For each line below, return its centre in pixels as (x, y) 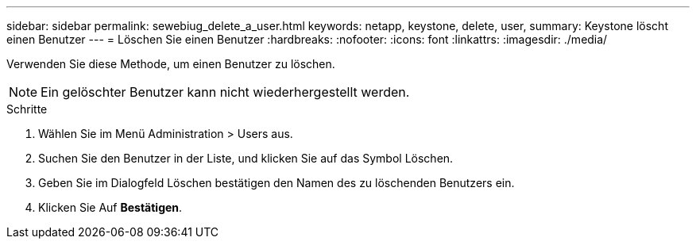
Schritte (27, 109)
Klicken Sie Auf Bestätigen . (110, 207)
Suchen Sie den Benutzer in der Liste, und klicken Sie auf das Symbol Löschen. (246, 158)
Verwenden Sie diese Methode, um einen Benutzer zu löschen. (171, 64)
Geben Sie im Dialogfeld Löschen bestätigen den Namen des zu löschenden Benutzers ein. (276, 183)
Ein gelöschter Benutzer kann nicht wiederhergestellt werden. (225, 92)
